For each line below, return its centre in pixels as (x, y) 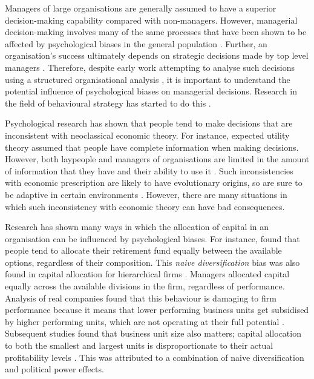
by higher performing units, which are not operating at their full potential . (145, 321)
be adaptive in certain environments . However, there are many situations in (146, 194)
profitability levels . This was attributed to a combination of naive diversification (155, 357)
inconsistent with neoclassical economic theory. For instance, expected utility (147, 135)
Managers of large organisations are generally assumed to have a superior (141, 8)
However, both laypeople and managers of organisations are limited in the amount (157, 159)
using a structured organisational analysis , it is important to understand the (148, 79)
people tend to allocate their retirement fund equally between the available (143, 250)
